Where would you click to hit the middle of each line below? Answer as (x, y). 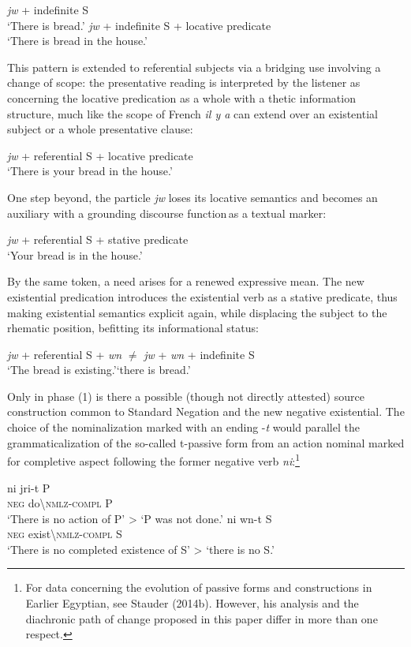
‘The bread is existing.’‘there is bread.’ (99, 370)
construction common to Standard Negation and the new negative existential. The (206, 411)
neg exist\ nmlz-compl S (65, 534)
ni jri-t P (29, 487)
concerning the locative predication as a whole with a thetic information (181, 97)
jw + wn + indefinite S (199, 354)
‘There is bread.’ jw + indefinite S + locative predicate (139, 25)
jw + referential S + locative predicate (100, 155)
